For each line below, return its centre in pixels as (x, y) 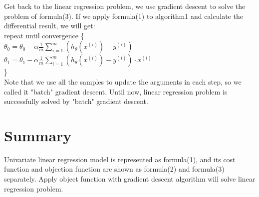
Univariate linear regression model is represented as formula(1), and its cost (120, 159)
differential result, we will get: (50, 26)
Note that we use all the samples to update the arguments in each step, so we (123, 81)
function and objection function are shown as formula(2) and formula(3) (114, 169)
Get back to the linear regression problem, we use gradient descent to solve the (125, 6)
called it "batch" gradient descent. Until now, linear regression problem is (116, 91)
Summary (38, 135)
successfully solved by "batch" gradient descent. (76, 101)
